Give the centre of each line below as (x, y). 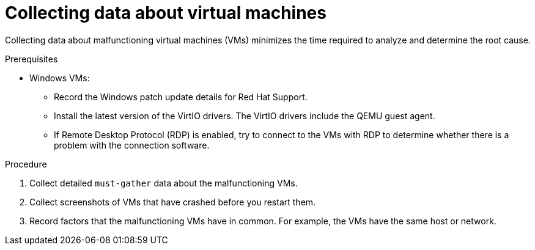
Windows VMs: (60, 78)
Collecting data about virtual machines (166, 13)
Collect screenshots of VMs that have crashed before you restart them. (173, 202)
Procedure (26, 164)
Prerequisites (31, 59)
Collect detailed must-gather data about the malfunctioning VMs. (164, 183)
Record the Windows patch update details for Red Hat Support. (181, 97)
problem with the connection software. (132, 145)
